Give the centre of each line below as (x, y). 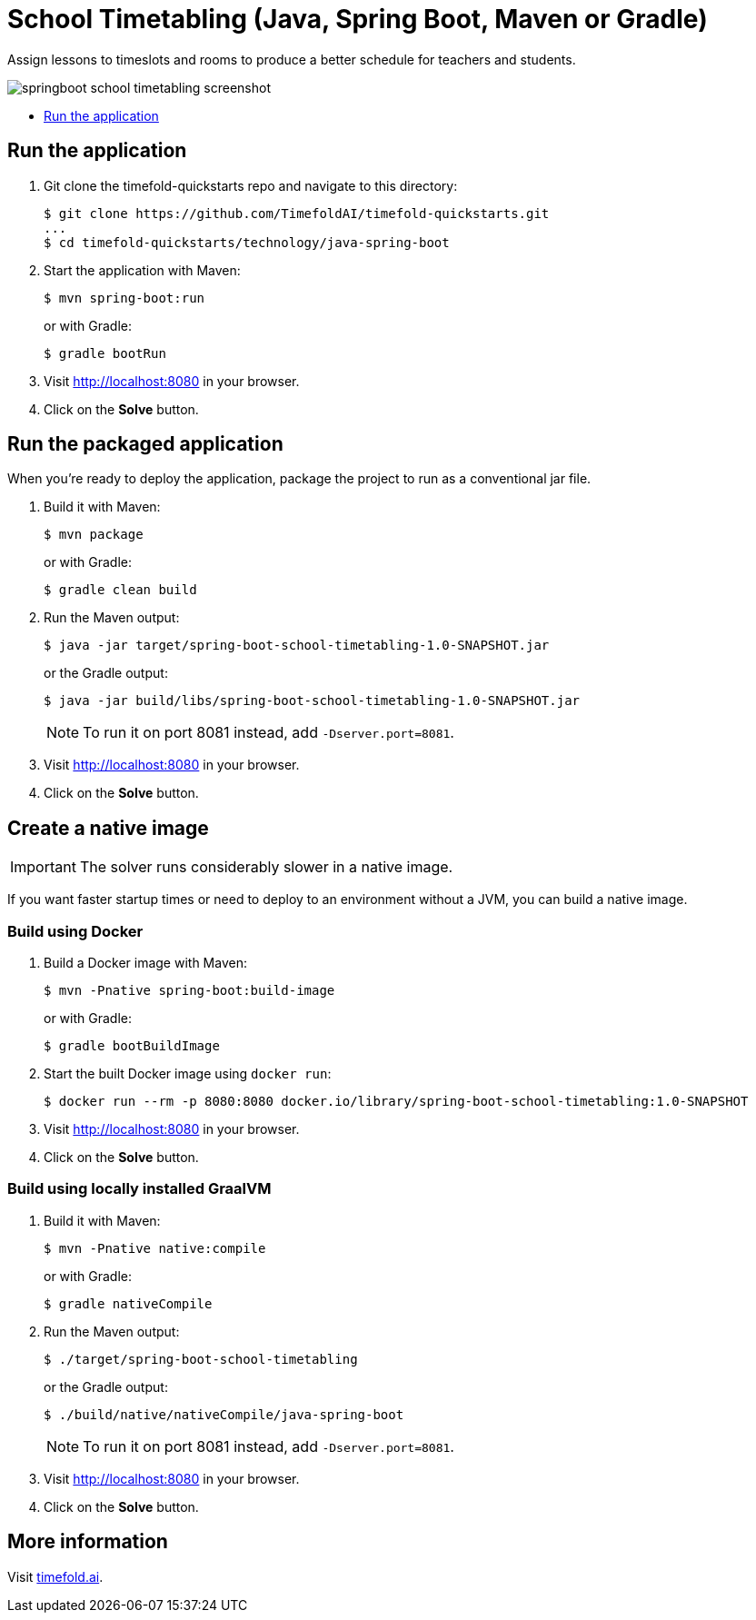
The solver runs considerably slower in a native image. (266, 867)
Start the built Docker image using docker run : (188, 1074)
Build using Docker (75, 931)
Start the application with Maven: (142, 270)
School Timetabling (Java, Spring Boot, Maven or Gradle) (358, 19)
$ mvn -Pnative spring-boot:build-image (189, 991)
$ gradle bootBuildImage (132, 1046)
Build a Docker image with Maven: (145, 963)
